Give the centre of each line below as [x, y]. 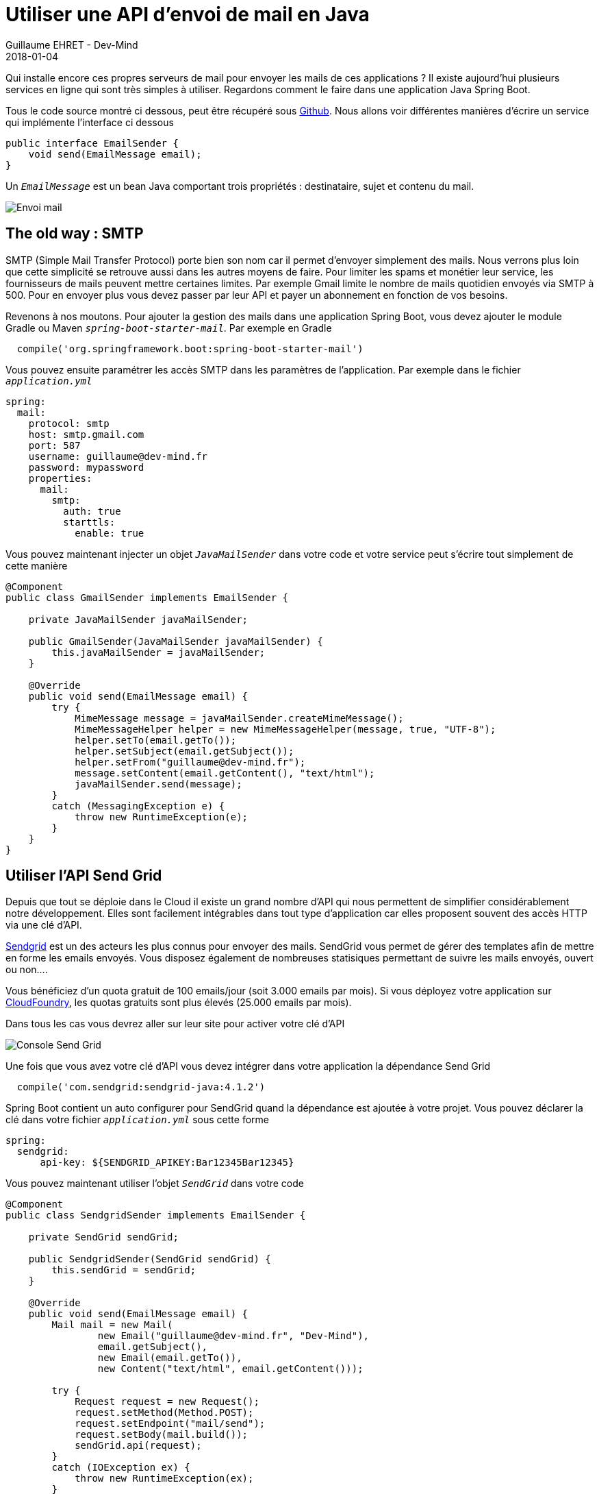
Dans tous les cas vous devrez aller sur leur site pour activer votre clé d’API [175, 1024]
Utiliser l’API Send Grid [84, 876]
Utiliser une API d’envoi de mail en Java [188, 14]
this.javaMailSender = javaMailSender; [158, 652]
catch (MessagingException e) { [138, 806]
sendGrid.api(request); [138, 1446]
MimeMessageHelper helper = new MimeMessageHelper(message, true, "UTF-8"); [285, 729]
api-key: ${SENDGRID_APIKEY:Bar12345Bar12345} [167, 1163]
